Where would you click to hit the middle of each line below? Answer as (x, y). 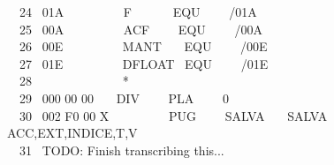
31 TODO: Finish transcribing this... (121, 150)
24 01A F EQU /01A (138, 11)
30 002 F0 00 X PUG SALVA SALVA (173, 115)
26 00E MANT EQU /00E (143, 46)
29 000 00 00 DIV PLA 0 (124, 97)
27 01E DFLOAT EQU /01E (144, 63)
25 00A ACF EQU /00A (140, 29)
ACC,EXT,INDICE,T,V (72, 133)
